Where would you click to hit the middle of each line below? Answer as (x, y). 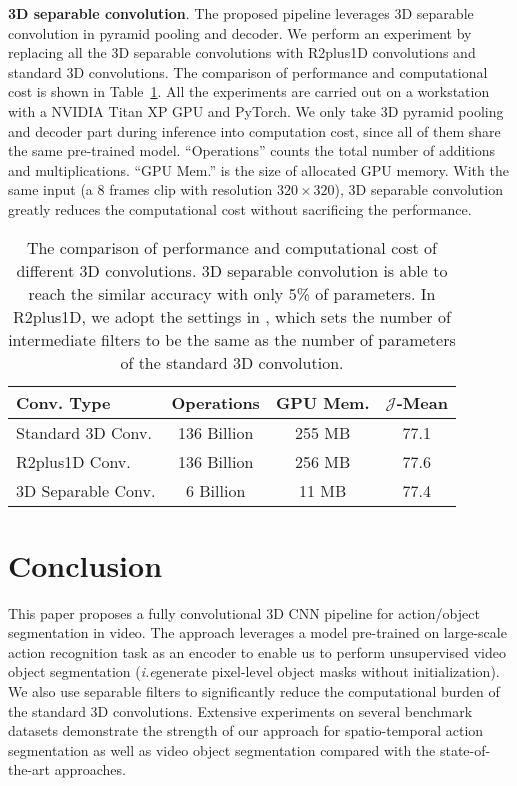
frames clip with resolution (191, 189)
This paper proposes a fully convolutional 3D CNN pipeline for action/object (244, 612)
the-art (29, 769)
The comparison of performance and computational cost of (232, 247)
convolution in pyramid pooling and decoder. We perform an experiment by (240, 32)
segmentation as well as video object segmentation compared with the (222, 749)
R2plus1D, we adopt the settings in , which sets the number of (232, 316)
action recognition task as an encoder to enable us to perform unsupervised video (257, 651)
